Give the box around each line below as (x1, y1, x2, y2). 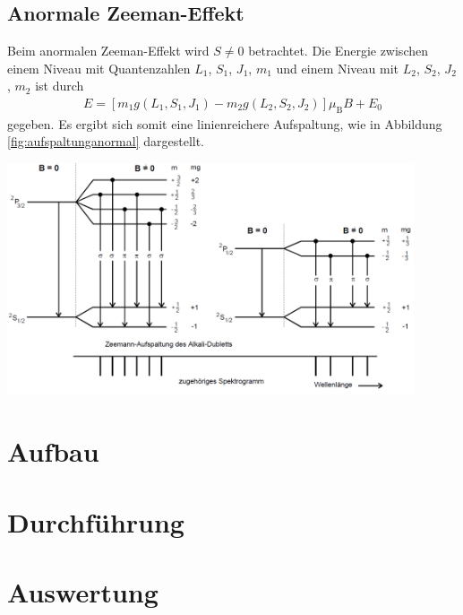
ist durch (35, 76, 84, 95)
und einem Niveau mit (276, 58, 399, 77)
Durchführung (7, 503, 184, 540)
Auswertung (7, 574, 159, 611)
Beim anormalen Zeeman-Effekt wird (7, 41, 210, 60)
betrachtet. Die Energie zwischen (248, 41, 428, 60)
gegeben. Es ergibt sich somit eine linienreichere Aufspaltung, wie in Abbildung (7, 114, 442, 133)
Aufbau (7, 433, 99, 470)
